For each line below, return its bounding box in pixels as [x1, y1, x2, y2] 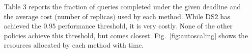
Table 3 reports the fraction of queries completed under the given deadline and [4, 1, 241, 11]
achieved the [4, 21, 41, 31]
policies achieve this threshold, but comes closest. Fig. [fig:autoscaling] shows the [4, 30, 248, 40]
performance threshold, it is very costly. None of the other [58, 21, 233, 31]
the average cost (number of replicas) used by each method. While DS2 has [4, 11, 230, 21]
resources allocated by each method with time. [4, 40, 144, 50]
